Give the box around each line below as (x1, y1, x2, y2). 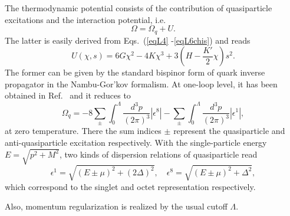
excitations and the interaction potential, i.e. (5, 13, 166, 25)
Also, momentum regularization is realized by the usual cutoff (5, 200, 228, 212)
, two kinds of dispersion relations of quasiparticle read (59, 148, 258, 160)
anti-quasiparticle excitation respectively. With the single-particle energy (5, 136, 267, 149)
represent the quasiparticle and (173, 125, 285, 137)
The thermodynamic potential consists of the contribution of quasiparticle (5, 2, 272, 14)
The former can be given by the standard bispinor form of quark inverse (5, 66, 265, 78)
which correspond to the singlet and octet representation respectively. (5, 180, 256, 192)
